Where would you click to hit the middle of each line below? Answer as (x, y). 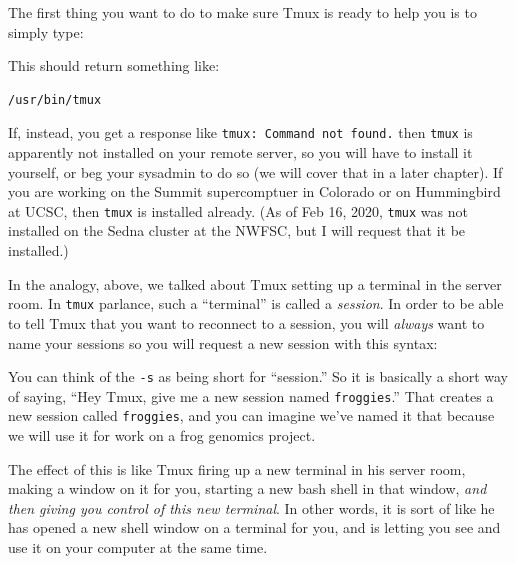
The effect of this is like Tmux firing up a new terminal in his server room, (237, 468)
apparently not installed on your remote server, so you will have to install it (240, 152)
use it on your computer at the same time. (138, 547)
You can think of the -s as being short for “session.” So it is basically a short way (258, 376)
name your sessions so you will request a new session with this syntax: (223, 342)
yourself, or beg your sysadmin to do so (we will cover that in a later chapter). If (255, 171)
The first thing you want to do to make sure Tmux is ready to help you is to (242, 12)
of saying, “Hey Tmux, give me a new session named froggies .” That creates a (251, 395)
